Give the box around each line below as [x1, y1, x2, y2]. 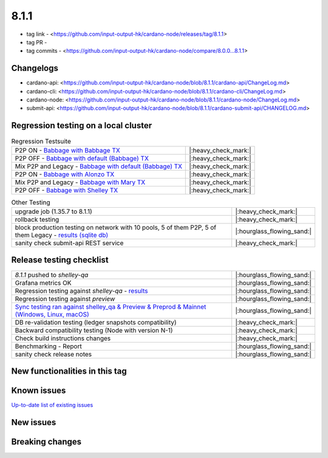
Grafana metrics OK [15, 278, 72, 287]
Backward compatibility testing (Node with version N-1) [15, 326, 173, 334]
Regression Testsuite [11, 137, 71, 145]
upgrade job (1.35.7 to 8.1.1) [15, 207, 92, 216]
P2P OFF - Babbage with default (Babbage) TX [15, 154, 149, 162]
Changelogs [11, 63, 59, 73]
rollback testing [15, 216, 60, 224]
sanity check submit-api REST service [15, 239, 124, 247]
